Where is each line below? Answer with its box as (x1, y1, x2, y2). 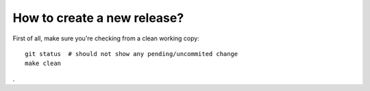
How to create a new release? (12, 10, 184, 25)
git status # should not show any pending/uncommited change (25, 50, 238, 57)
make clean (25, 60, 62, 68)
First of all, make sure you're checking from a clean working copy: (12, 34, 200, 42)
